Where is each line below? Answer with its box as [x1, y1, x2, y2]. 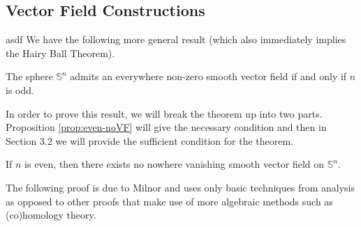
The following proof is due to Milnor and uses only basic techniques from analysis [6, 180, 355, 194]
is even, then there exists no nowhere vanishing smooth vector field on [24, 157, 325, 171]
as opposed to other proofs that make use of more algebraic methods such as [6, 194, 333, 208]
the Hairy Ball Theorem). [6, 45, 115, 60]
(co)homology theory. [6, 208, 96, 222]
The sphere [6, 69, 53, 84]
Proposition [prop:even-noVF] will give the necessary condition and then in [6, 120, 327, 134]
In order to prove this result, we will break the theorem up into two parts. [6, 106, 323, 120]
